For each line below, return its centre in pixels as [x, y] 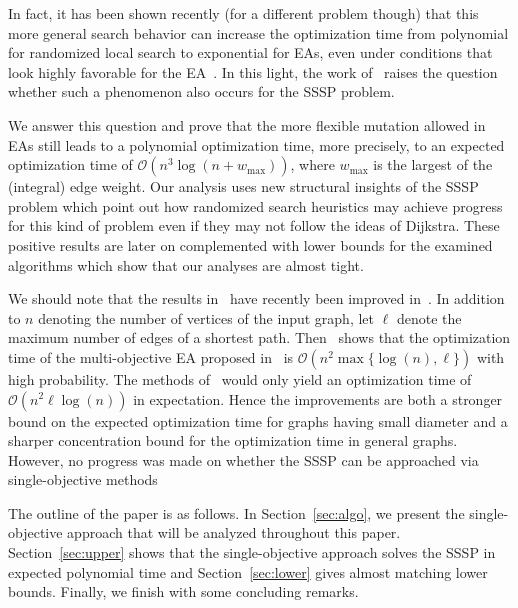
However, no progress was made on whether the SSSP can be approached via [243, 459]
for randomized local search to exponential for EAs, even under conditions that [250, 52]
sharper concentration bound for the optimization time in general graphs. [233, 440]
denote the [429, 317]
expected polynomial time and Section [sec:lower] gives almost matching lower [248, 571]
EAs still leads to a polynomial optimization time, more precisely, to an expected [256, 144]
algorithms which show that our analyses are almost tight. [186, 264]
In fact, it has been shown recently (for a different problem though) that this [243, 13]
